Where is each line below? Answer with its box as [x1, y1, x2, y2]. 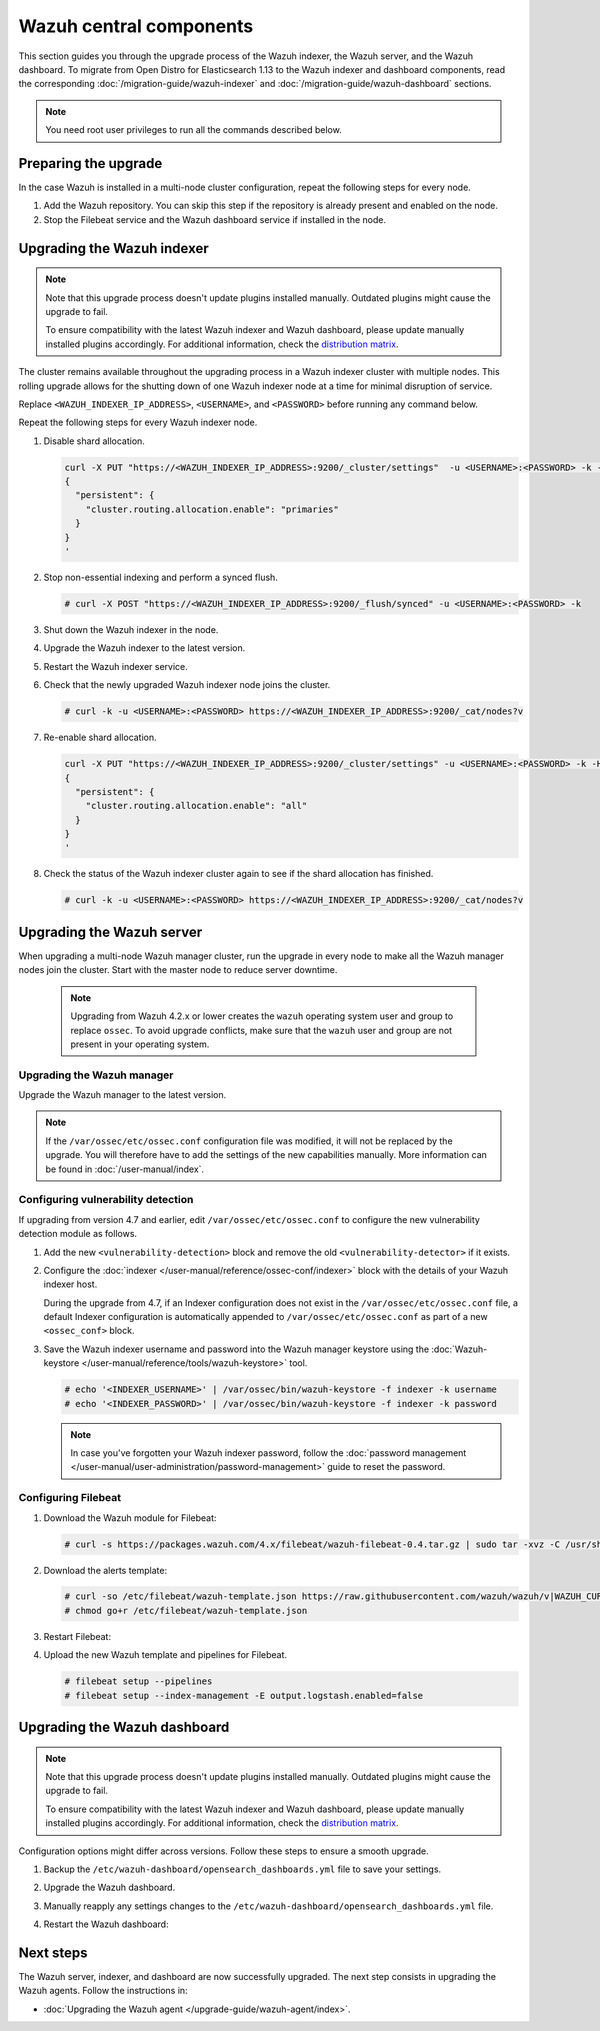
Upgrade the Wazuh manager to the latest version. [18, 1089, 227, 1101]
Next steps [18, 1944, 88, 1961]
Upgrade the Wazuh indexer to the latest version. [43, 642, 246, 654]
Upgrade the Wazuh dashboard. [43, 1881, 176, 1894]
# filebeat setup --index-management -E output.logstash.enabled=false [64, 1690, 424, 1701]
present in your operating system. [70, 1038, 210, 1050]
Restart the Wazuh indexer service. [43, 660, 189, 672]
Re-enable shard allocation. [43, 731, 157, 744]
